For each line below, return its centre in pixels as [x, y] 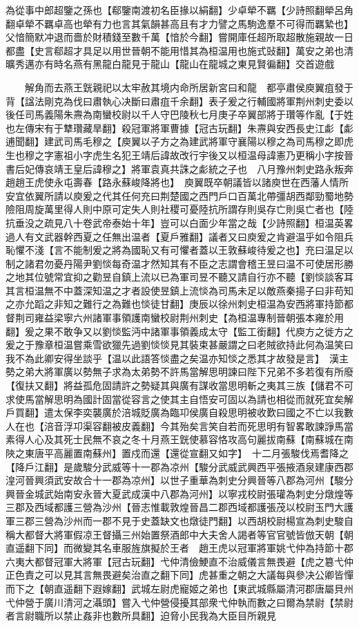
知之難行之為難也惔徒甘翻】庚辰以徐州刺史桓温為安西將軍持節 [203, 304]
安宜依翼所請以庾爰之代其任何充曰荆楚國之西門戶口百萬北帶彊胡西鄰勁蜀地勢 [179, 195]
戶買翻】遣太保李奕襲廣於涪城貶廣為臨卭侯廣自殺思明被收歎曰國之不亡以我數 [179, 412]
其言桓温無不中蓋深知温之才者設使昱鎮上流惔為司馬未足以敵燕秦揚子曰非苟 [175, 290]
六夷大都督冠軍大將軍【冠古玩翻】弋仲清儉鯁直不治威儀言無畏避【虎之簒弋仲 [179, 561]
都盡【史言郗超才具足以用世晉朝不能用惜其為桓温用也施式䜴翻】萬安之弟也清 [179, 50]
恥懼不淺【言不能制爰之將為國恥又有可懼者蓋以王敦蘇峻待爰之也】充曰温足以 [179, 250]
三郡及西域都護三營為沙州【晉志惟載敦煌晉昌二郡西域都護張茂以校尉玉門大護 [179, 507]
